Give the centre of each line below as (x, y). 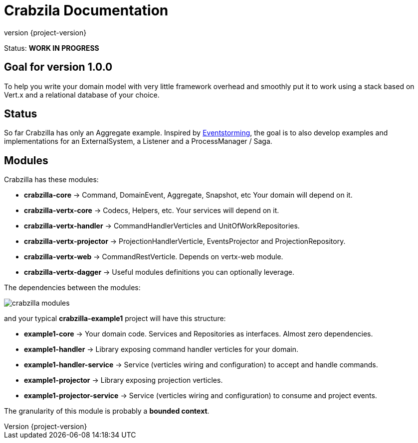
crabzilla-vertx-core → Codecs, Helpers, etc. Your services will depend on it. (152, 211)
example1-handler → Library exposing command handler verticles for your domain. (161, 349)
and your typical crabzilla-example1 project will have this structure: (115, 319)
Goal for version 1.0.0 (58, 67)
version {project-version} (45, 32)
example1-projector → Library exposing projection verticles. (123, 380)
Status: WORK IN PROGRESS (52, 48)
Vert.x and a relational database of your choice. (82, 95)
